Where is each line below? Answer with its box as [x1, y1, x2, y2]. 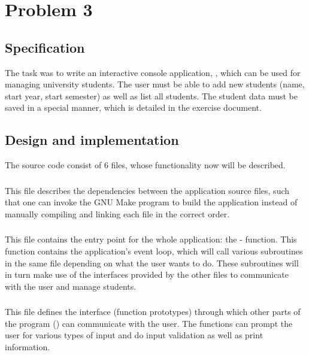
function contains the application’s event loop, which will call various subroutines [5, 244, 303, 257]
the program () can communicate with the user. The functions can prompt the [5, 317, 293, 329]
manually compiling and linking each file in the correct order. [5, 207, 230, 220]
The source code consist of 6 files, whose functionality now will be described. [5, 159, 286, 171]
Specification [5, 38, 85, 56]
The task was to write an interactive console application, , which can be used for [5, 66, 301, 78]
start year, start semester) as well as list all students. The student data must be [5, 89, 298, 102]
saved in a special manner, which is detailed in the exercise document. [5, 101, 262, 114]
